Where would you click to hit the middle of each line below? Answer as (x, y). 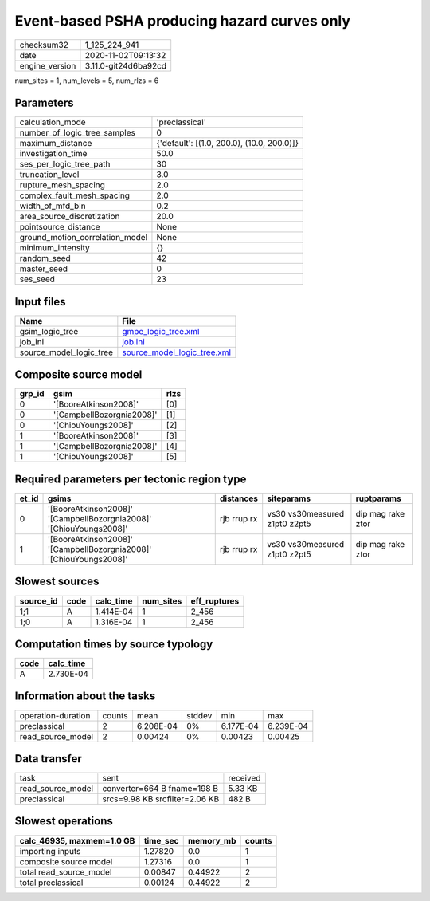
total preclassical (51, 883)
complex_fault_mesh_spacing (75, 195)
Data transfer (49, 759)
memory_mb (212, 840)
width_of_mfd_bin (53, 206)
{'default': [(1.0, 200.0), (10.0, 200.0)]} (227, 144)
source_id (39, 600)
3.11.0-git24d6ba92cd (126, 65)
